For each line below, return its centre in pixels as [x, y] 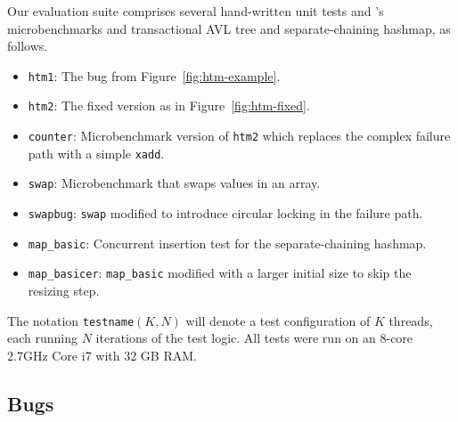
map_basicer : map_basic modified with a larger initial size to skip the [220, 273]
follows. [28, 46]
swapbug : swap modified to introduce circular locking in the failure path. [225, 213]
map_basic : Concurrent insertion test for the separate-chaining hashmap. [227, 243]
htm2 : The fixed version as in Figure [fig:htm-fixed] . [169, 105]
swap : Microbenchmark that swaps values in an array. [174, 183]
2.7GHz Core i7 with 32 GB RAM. [102, 355]
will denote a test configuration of [278, 320]
